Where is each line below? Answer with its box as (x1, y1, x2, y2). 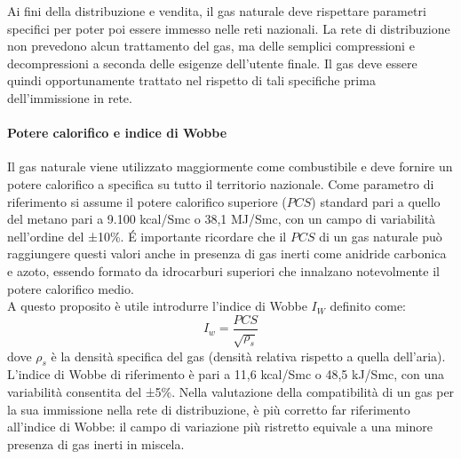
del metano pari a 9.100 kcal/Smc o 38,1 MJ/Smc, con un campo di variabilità (7, 210, 436, 228)
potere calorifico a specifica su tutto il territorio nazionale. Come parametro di (7, 174, 434, 193)
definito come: (330, 297, 407, 315)
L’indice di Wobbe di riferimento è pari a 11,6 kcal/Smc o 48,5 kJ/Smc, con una (7, 365, 445, 384)
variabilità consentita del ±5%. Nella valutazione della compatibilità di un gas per (7, 382, 455, 400)
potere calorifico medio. (7, 279, 134, 297)
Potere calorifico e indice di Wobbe (7, 123, 227, 142)
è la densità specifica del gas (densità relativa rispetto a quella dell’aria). (51, 346, 446, 365)
